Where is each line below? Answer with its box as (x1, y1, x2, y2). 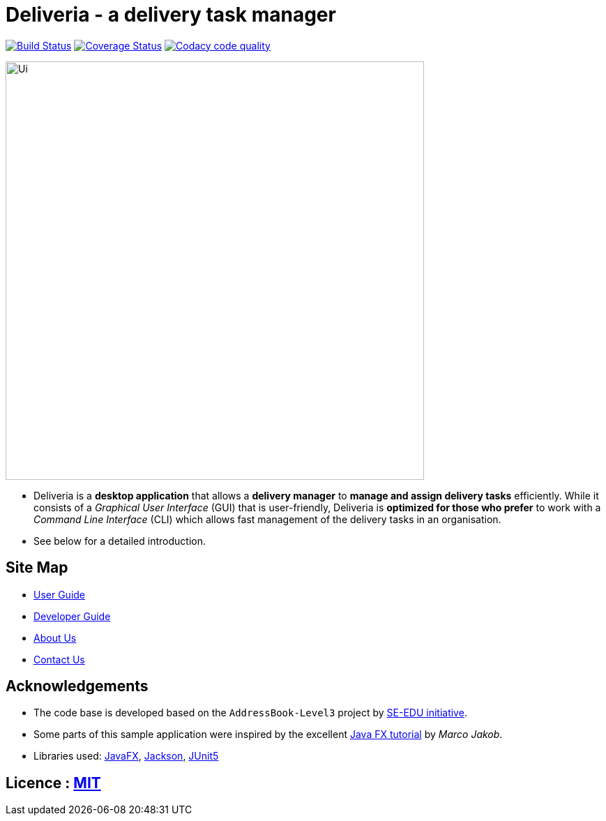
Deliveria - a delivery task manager (6, 3, 336, 27)
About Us (33, 631, 77, 644)
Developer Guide (33, 610, 111, 622)
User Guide (33, 588, 86, 601)
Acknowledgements (6, 677, 149, 695)
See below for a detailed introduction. (33, 534, 206, 547)
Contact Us (33, 653, 85, 665)
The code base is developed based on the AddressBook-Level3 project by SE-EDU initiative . (33, 707, 467, 719)
